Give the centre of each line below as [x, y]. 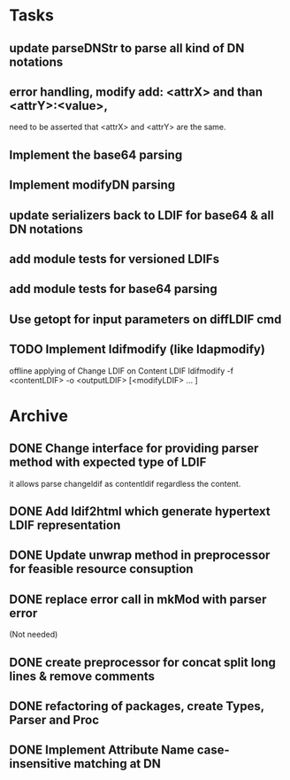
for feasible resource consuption [101, 569]
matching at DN [117, 764]
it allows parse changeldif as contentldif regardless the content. [125, 483]
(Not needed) [34, 635]
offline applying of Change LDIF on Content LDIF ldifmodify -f [122, 371]
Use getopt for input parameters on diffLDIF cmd [145, 319]
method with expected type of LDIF [108, 463]
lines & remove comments [82, 676]
